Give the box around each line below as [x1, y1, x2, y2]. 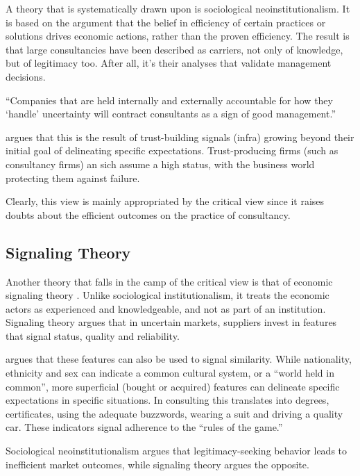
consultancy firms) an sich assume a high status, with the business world [6, 156, 315, 171]
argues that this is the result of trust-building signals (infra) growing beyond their [6, 129, 354, 144]
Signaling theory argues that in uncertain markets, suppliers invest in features [6, 315, 337, 329]
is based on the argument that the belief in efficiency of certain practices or [6, 15, 326, 29]
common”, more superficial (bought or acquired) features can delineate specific [6, 379, 340, 393]
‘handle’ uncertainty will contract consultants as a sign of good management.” [6, 106, 336, 121]
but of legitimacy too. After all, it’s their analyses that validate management [6, 56, 332, 70]
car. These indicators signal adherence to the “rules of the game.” [6, 420, 283, 434]
